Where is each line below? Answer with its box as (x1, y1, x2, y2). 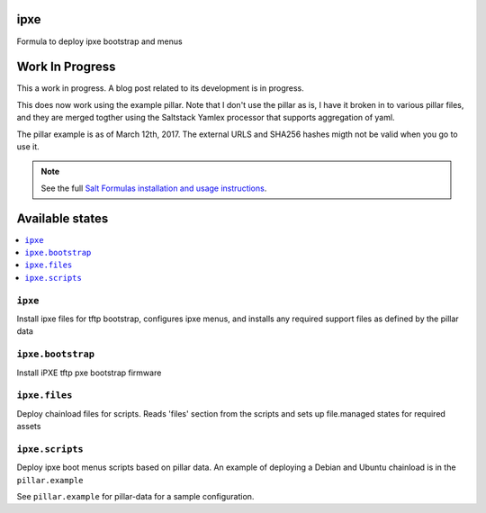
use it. (16, 140, 40, 152)
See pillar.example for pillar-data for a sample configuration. (16, 490, 255, 501)
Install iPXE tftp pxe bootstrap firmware (16, 367, 162, 378)
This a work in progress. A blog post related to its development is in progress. (16, 83, 305, 94)
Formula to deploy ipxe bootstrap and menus (16, 36, 184, 47)
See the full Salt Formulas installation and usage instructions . (40, 183, 267, 193)
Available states (16, 211, 109, 226)
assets (16, 421, 41, 432)
